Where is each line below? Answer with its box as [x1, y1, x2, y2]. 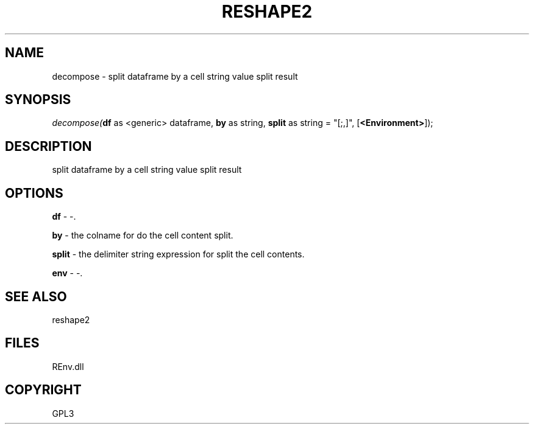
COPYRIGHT [5, 382, 82, 398]
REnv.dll [52, 361, 84, 372]
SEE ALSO [5, 288, 67, 304]
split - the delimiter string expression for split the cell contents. [52, 249, 305, 260]
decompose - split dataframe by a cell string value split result [52, 71, 298, 82]
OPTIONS [5, 185, 63, 201]
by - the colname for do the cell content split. [52, 230, 233, 241]
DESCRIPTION [5, 138, 92, 154]
